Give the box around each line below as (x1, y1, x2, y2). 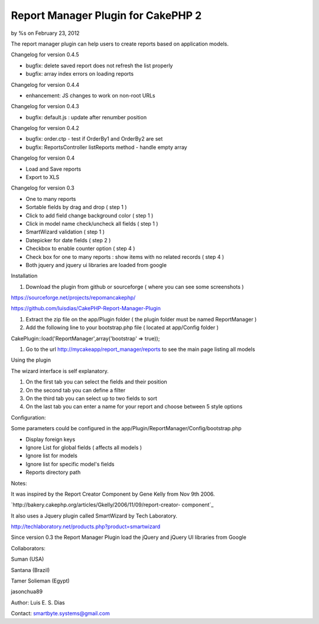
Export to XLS (25, 174, 60, 181)
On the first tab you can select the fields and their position (25, 378, 168, 385)
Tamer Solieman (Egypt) (11, 577, 70, 584)
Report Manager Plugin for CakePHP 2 (11, 9, 202, 22)
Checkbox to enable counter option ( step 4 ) (25, 245, 135, 252)
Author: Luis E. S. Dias (11, 599, 65, 606)
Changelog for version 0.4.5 (11, 51, 79, 58)
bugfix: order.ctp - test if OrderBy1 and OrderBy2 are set (25, 135, 163, 142)
